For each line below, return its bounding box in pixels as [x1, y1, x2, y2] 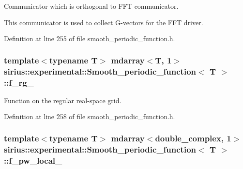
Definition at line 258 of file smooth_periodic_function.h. [4, 111, 175, 122]
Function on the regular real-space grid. [4, 95, 121, 105]
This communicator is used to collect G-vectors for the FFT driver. [4, 17, 203, 27]
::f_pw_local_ [4, 154, 62, 166]
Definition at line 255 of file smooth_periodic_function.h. [4, 33, 175, 44]
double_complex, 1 [155, 132, 231, 144]
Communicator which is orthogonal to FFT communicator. [4, 1, 179, 11]
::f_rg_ [4, 76, 34, 88]
